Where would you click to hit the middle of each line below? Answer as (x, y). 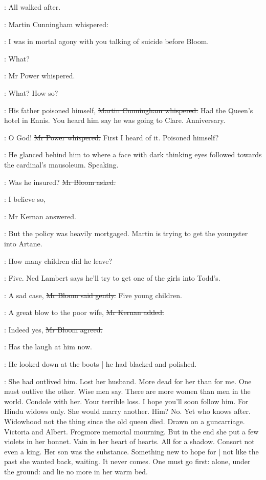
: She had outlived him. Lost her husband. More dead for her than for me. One (128, 381)
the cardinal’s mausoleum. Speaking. (61, 164)
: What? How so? (31, 92)
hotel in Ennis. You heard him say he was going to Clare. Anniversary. (115, 120)
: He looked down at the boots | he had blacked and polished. (101, 364)
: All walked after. (32, 7)
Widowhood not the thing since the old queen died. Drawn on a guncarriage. (125, 421)
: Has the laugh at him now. (48, 347)
